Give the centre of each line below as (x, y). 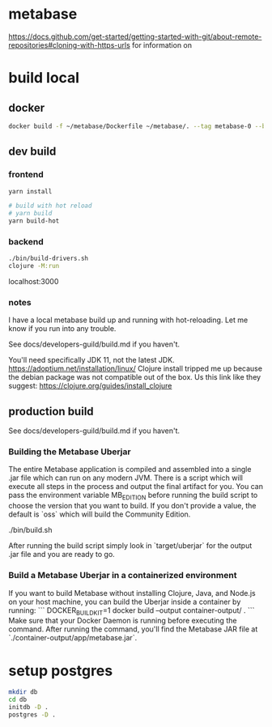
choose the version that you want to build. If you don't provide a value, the (132, 506)
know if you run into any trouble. (62, 329)
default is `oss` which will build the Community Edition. (100, 514)
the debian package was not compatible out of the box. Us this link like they (135, 377)
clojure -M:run (34, 266)
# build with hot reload (50, 206)
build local (44, 78)
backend (26, 241)
